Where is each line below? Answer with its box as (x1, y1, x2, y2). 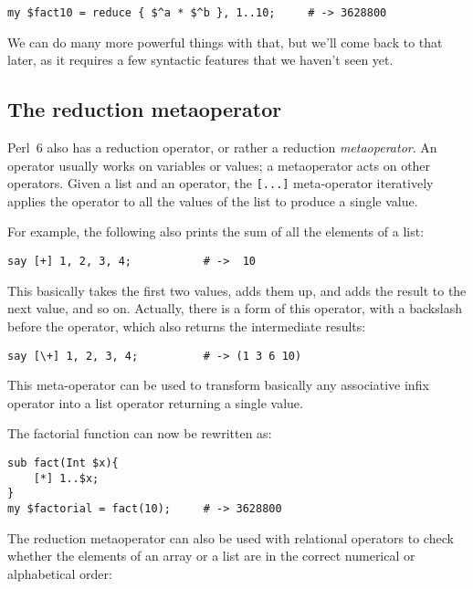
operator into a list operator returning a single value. (7, 393, 303, 412)
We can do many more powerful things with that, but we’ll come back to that (7, 32, 443, 51)
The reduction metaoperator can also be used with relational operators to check (7, 528, 454, 547)
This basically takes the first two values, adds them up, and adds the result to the (7, 280, 467, 300)
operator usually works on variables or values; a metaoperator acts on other (7, 155, 431, 174)
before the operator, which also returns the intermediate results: (7, 316, 366, 335)
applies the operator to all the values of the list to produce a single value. (7, 191, 418, 210)
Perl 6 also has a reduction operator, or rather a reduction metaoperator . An (7, 138, 437, 157)
